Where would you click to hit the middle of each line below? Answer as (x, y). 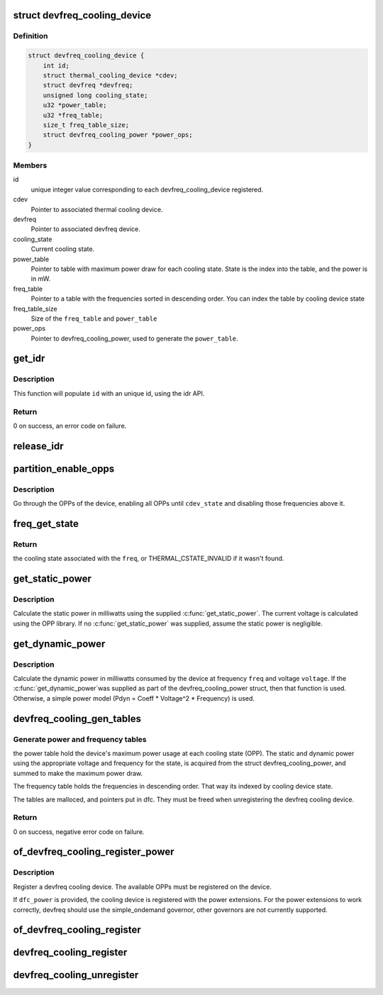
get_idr (29, 358)
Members (30, 165)
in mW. (41, 279)
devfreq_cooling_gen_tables (77, 719)
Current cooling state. (63, 249)
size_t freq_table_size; (86, 125)
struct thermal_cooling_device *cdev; (110, 75)
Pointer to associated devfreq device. (86, 229)
